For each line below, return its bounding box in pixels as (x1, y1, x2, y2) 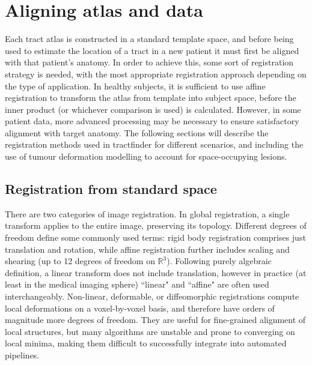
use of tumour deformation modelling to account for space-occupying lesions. (5, 150, 287, 163)
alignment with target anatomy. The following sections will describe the (5, 126, 269, 139)
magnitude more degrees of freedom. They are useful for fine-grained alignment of (5, 313, 306, 326)
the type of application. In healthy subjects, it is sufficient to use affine (5, 79, 266, 92)
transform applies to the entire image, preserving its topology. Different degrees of (5, 219, 307, 232)
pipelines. (5, 348, 40, 361)
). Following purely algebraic (167, 255, 272, 267)
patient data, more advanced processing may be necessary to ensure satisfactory (5, 115, 299, 127)
